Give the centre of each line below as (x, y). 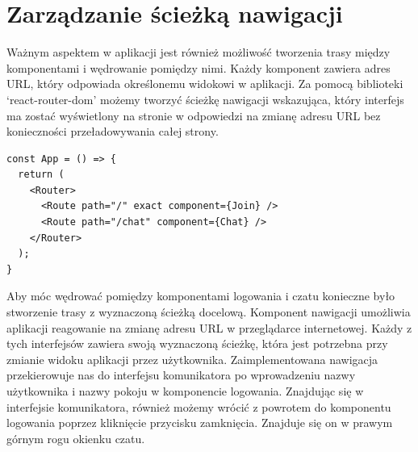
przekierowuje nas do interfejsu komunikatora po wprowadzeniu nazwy (181, 375)
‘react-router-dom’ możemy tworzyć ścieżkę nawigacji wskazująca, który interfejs (205, 99)
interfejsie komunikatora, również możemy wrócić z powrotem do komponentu (199, 406)
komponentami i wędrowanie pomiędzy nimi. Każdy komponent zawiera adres (199, 67)
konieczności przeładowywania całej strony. (113, 131)
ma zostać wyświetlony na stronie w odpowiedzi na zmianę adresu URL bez (194, 115)
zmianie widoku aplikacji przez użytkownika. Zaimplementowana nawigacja (192, 359)
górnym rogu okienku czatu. (76, 438)
